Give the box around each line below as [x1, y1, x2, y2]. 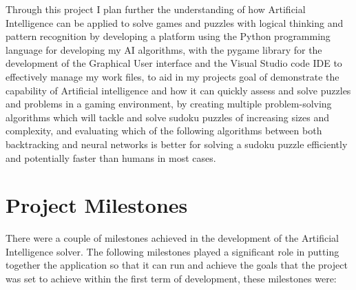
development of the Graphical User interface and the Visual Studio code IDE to [6, 56, 342, 70]
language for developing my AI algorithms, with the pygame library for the [6, 42, 322, 56]
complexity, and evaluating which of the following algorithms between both [6, 123, 322, 138]
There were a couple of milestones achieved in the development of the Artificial [6, 231, 339, 245]
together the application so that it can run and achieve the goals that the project [6, 258, 348, 272]
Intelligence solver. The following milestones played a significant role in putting [6, 244, 339, 258]
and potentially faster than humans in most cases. [6, 150, 216, 165]
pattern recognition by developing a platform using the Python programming [6, 29, 331, 43]
